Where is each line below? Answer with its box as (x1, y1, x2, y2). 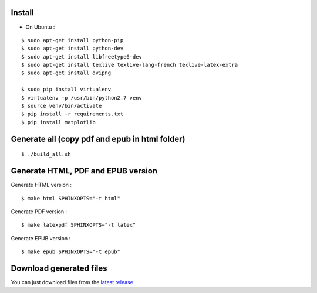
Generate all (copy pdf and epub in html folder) (11, 134, 186, 144)
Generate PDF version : (11, 208, 68, 215)
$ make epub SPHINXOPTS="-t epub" (21, 248, 120, 255)
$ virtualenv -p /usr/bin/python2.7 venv (21, 94, 142, 101)
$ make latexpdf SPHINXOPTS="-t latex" (21, 222, 136, 229)
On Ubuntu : (25, 23, 55, 30)
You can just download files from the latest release (11, 278, 133, 285)
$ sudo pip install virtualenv (21, 86, 112, 93)
